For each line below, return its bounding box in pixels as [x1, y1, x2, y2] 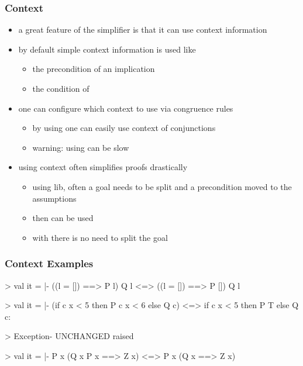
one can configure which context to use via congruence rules [18, 102, 233, 114]
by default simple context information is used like [18, 43, 196, 55]
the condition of [32, 82, 89, 94]
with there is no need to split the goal [32, 231, 168, 243]
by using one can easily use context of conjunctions [32, 122, 216, 134]
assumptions [32, 192, 77, 204]
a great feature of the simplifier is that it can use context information [18, 23, 267, 36]
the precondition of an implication [32, 63, 155, 75]
